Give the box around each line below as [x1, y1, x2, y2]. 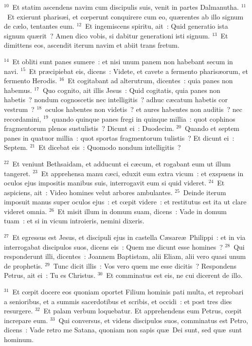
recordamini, [4, 113, 41, 124]
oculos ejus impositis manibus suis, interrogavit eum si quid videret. [4, 178, 207, 188]
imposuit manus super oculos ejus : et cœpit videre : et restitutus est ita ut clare [4, 197, 247, 207]
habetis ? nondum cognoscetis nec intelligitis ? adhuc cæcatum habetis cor [4, 94, 228, 105]
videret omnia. [4, 206, 47, 216]
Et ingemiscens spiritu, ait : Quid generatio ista [85, 21, 228, 31]
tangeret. [4, 168, 31, 178]
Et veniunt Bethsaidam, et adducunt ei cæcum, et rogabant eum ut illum [12, 158, 231, 168]
